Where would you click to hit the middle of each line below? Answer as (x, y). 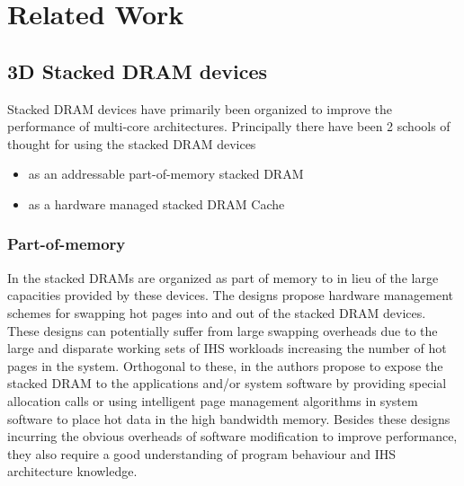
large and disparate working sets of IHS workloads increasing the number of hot (227, 348)
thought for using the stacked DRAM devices (132, 143)
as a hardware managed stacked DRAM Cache (156, 203)
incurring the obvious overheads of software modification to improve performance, (232, 436)
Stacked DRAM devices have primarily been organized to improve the (200, 108)
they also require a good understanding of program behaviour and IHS (202, 453)
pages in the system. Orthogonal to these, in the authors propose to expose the (225, 365)
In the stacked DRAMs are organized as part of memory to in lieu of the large (223, 277)
